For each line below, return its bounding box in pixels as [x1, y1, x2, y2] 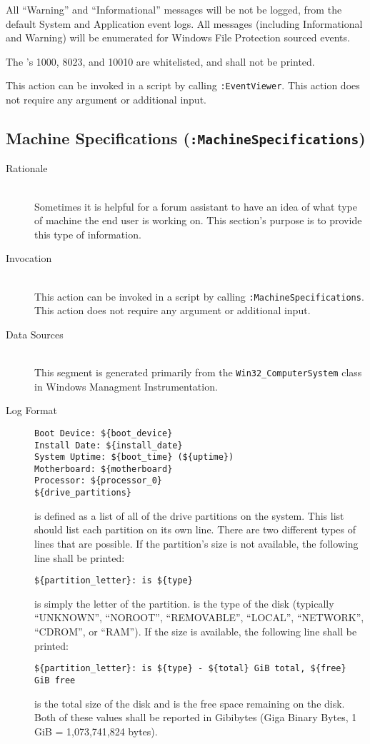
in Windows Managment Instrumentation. [34, 378, 218, 393]
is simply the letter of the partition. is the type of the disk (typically [34, 595, 334, 610]
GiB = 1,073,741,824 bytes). [34, 723, 158, 738]
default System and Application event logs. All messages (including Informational [6, 16, 363, 31]
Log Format [6, 403, 57, 418]
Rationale [6, 161, 48, 176]
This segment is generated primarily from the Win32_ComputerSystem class [34, 365, 362, 379]
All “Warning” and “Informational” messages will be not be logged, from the [6, 2, 342, 16]
